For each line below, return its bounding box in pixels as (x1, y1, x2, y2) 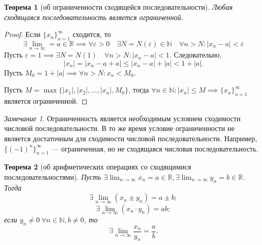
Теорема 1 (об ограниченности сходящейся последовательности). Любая (4, 2, 233, 12)
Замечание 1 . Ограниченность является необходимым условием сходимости (4, 112, 241, 123)
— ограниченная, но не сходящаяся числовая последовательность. (51, 143, 258, 154)
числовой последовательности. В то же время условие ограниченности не (4, 123, 235, 134)
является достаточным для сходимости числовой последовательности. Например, (4, 133, 257, 143)
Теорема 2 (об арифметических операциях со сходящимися (4, 161, 191, 172)
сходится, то (72, 29, 111, 40)
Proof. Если (4, 29, 41, 40)
